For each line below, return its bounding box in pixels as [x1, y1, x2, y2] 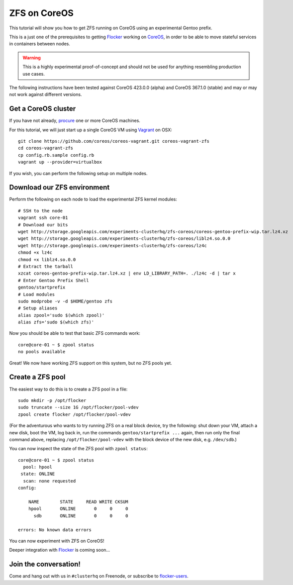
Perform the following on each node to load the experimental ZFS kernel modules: [9, 196, 178, 202]
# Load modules [18, 292, 55, 297]
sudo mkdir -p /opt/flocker [18, 397, 87, 403]
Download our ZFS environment [9, 183, 110, 192]
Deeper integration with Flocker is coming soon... [9, 547, 110, 553]
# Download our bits [18, 222, 68, 227]
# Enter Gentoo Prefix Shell [18, 278, 89, 283]
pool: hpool [23, 464, 52, 470]
